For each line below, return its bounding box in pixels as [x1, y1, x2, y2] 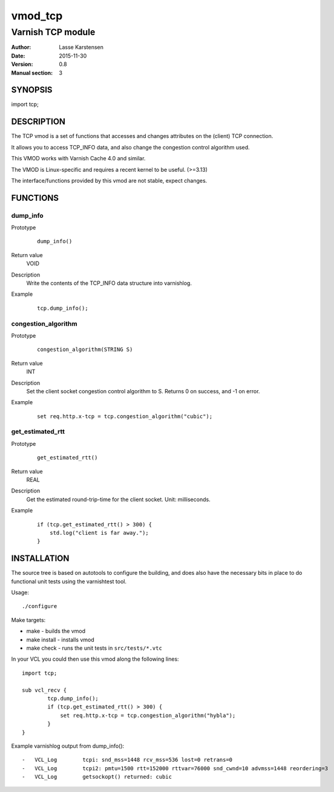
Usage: [11, 589, 30, 596]
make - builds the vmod [26, 627, 86, 635]
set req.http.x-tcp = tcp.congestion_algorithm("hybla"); [60, 712, 236, 719]
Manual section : [11, 69, 53, 76]
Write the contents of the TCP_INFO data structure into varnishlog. [26, 280, 192, 287]
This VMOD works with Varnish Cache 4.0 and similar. [11, 155, 146, 162]
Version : [11, 61, 33, 68]
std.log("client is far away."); [49, 529, 149, 536]
